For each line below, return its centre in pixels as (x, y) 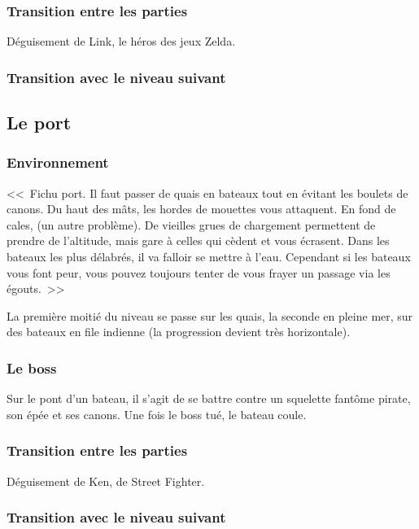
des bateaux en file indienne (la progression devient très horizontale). (179, 332)
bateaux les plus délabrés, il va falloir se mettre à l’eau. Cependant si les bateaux (209, 257)
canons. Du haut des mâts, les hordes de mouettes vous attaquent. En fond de (201, 209)
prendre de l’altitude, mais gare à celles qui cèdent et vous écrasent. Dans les (198, 240)
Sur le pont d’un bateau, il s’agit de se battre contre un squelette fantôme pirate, (209, 398)
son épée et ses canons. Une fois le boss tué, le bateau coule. (157, 414)
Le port (39, 122)
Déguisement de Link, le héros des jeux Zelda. (121, 41)
